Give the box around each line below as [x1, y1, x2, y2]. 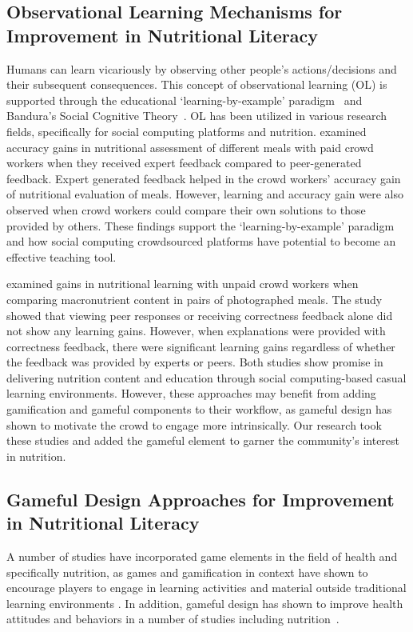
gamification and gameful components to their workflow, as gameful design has [6, 401, 392, 418]
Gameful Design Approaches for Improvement [6, 486, 395, 511]
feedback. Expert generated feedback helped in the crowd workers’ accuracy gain [6, 170, 401, 186]
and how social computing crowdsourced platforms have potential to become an [6, 233, 396, 250]
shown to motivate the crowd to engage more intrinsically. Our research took [6, 416, 382, 433]
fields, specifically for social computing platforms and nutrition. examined [6, 122, 367, 139]
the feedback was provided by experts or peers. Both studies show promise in [6, 354, 383, 370]
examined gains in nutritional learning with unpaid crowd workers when [6, 275, 359, 292]
